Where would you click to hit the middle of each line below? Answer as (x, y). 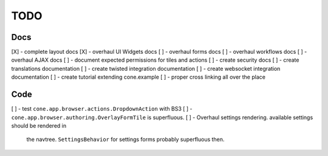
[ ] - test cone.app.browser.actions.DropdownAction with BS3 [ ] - (102, 109)
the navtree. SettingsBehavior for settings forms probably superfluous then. (125, 140)
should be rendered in (39, 125)
